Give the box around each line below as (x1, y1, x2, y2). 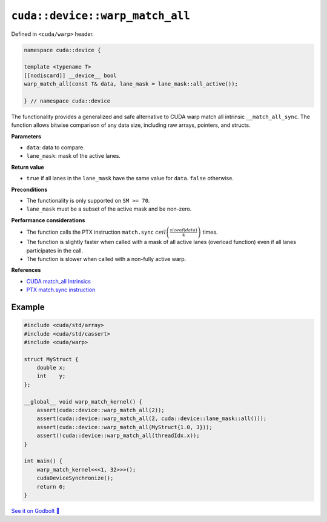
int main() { (24, 458, 63, 464)
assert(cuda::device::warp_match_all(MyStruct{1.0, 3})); (36, 424, 213, 430)
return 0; (36, 483, 66, 490)
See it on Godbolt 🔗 (11, 507, 60, 514)
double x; (36, 364, 66, 371)
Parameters (11, 132, 42, 140)
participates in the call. (26, 246, 84, 254)
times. (202, 228, 218, 236)
